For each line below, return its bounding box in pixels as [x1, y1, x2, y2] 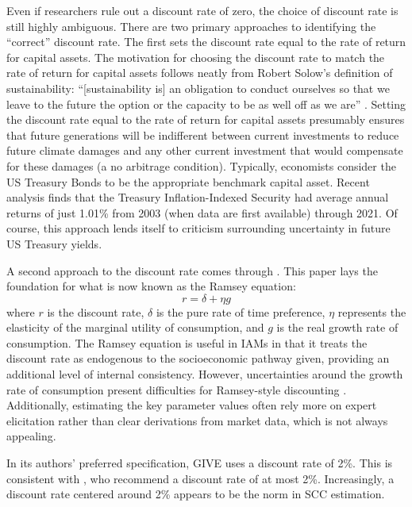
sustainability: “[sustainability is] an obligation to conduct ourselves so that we [6, 79, 390, 96]
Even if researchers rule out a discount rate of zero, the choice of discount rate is [6, 2, 399, 18]
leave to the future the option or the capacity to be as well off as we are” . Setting [6, 95, 406, 112]
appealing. [6, 428, 56, 444]
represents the [337, 303, 406, 320]
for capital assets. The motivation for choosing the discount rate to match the [6, 48, 385, 65]
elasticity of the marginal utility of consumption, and [6, 319, 264, 336]
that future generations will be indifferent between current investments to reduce [6, 126, 399, 143]
